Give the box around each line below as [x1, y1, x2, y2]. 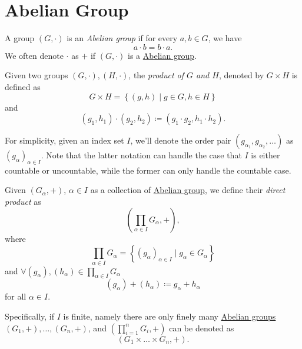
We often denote [5, 49, 64, 61]
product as [5, 195, 41, 208]
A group [5, 32, 35, 44]
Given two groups [5, 69, 68, 81]
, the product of [128, 69, 184, 81]
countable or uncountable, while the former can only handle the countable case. [5, 164, 291, 176]
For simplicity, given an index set [5, 134, 124, 147]
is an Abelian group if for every [67, 32, 178, 44]
